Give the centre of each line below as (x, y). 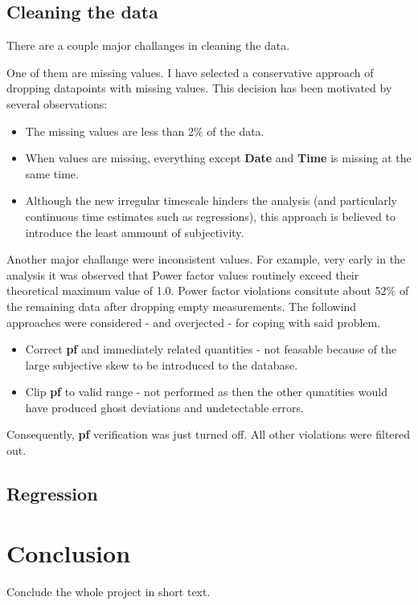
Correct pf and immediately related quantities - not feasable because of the (211, 349)
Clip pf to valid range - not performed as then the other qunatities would (206, 392)
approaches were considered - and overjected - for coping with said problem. (194, 322)
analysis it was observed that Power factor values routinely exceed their (183, 274)
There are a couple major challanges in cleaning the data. (148, 45)
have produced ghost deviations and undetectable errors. (164, 407)
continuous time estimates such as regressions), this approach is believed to (210, 216)
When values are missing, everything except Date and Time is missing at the (218, 158)
